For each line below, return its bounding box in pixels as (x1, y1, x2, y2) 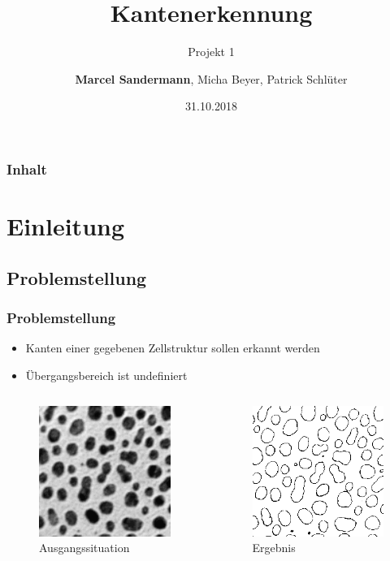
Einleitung (6, 209, 125, 243)
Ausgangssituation (39, 539, 130, 556)
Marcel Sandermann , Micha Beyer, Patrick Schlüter (75, 70, 348, 87)
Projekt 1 (188, 43, 235, 60)
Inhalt (6, 158, 47, 179)
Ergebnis (252, 539, 296, 556)
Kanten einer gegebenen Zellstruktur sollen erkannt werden (25, 339, 320, 356)
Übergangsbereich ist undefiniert (25, 366, 188, 383)
